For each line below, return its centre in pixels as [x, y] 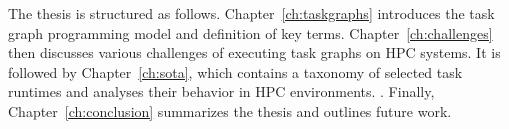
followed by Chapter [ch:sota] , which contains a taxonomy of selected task [235, 71]
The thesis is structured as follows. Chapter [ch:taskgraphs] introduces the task [251, 13]
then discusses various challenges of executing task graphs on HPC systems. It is [254, 52]
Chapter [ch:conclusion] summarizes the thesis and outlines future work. [230, 110]
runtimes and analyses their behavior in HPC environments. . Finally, [221, 91]
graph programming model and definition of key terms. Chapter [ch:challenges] [250, 32]
